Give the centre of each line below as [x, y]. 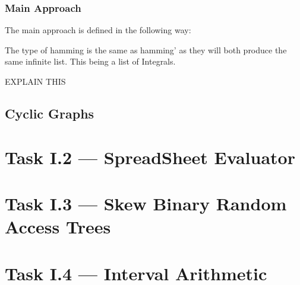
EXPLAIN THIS [35, 81]
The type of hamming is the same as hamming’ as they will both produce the [146, 49]
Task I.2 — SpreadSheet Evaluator [150, 157]
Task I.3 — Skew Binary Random [146, 203]
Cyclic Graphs [50, 113]
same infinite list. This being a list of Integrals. [90, 61]
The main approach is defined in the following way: [98, 30]
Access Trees [58, 227]
